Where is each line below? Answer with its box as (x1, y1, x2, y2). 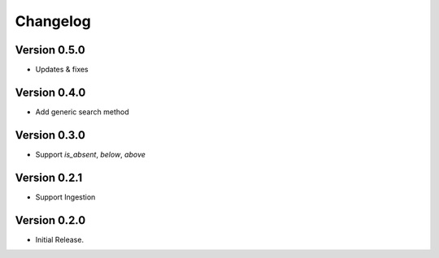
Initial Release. (35, 234, 85, 244)
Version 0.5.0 (15, 43, 85, 57)
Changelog (15, 12, 91, 30)
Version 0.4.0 (15, 85, 86, 99)
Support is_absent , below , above (35, 149, 146, 159)
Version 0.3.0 (15, 128, 85, 142)
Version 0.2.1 (15, 170, 83, 184)
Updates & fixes (35, 65, 89, 75)
